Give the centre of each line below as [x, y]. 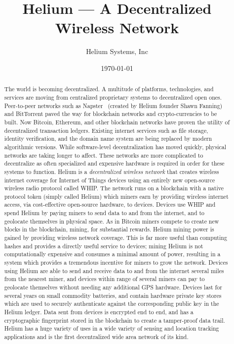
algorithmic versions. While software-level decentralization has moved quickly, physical [115, 146]
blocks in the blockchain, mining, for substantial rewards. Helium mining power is [109, 229]
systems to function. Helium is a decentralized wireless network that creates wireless [112, 171]
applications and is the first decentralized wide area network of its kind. [96, 336]
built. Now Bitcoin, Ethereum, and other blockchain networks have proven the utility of [117, 122]
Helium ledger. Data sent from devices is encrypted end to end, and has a [99, 312]
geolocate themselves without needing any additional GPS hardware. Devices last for [113, 287]
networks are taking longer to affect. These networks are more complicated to [104, 155]
